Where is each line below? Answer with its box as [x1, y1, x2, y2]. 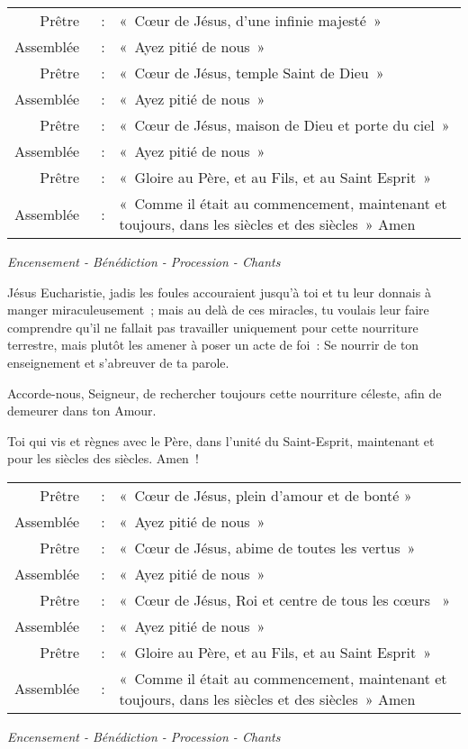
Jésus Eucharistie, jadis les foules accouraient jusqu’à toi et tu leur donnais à [7, 282, 431, 301]
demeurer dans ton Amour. [7, 401, 157, 420]
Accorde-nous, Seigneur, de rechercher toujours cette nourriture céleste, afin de [7, 383, 442, 402]
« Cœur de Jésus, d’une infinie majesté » [119, 10, 382, 31]
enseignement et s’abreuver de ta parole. [7, 352, 229, 371]
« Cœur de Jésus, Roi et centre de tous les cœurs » [119, 589, 451, 610]
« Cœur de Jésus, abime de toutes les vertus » [119, 536, 416, 558]
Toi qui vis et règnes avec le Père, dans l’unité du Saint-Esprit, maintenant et [7, 431, 435, 450]
